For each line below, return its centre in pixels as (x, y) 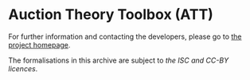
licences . (23, 68)
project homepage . (39, 44)
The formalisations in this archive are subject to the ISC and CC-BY (119, 60)
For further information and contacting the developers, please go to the (125, 36)
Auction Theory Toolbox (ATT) (111, 15)
